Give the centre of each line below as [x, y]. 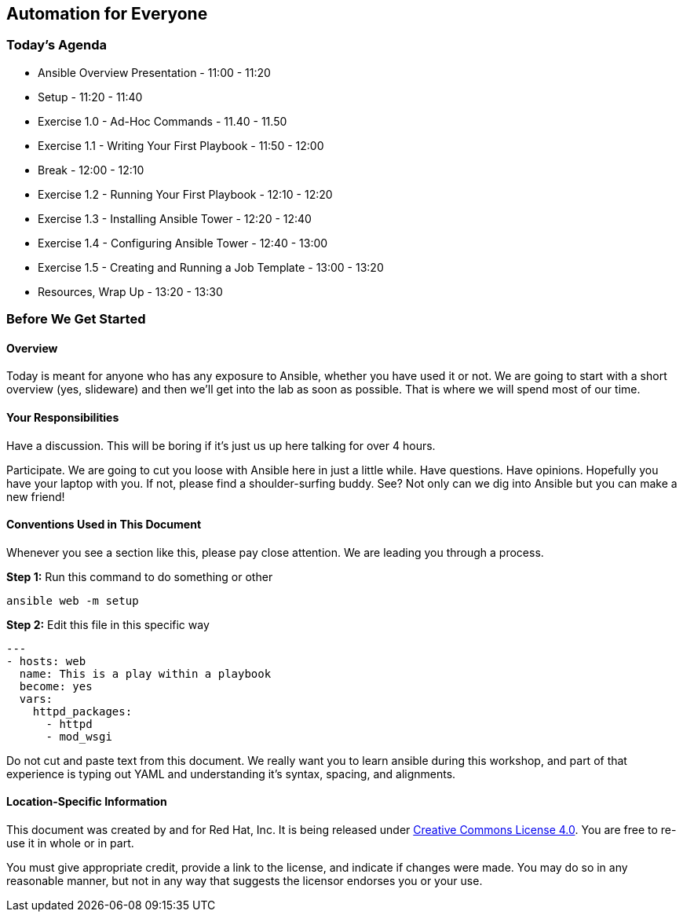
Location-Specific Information [87, 802]
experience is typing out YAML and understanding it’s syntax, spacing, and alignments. [231, 774]
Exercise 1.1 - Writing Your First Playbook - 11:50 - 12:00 [181, 145]
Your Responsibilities [63, 417]
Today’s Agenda [57, 45]
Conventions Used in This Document [104, 525]
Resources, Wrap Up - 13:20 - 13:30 [130, 291]
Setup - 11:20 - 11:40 [90, 97]
